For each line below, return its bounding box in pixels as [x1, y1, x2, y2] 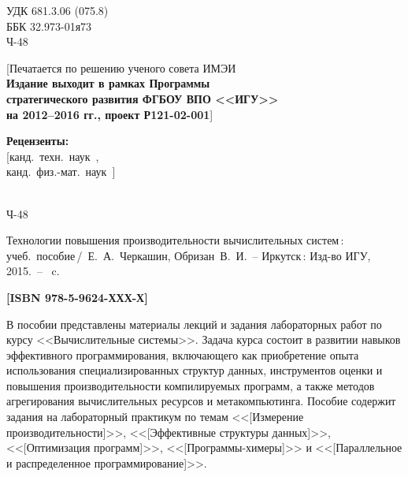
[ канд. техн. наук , [6, 147, 99, 164]
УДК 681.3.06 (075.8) [6, 2, 109, 18]
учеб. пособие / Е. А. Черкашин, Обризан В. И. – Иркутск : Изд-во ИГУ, [6, 247, 371, 263]
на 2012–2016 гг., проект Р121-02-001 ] [6, 106, 213, 122]
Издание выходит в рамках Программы [6, 75, 210, 91]
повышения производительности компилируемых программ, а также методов [6, 377, 375, 393]
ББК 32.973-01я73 [6, 17, 92, 34]
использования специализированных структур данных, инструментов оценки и [6, 362, 383, 378]
